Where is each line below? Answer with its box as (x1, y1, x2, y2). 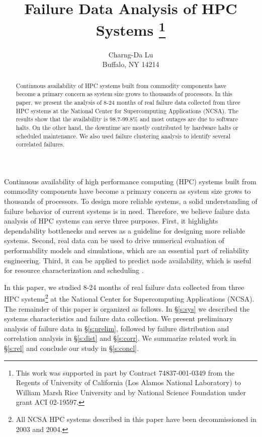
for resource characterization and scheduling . (4, 265, 144, 275)
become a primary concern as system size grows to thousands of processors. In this (16, 90, 232, 98)
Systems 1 (96, 18, 166, 40)
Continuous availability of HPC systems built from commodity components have (16, 81, 226, 90)
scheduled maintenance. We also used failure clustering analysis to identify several (16, 131, 231, 140)
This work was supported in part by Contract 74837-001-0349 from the (16, 367, 235, 378)
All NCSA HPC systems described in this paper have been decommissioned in (16, 414, 256, 424)
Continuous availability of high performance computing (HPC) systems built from (4, 176, 256, 186)
